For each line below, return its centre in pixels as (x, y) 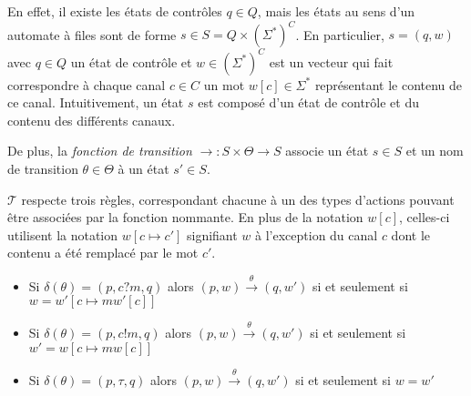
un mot (224, 84)
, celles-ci (425, 217)
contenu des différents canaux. (92, 120)
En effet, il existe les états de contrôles (115, 11)
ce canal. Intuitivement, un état (96, 102)
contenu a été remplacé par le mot (103, 253)
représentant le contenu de (389, 84)
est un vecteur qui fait (331, 61)
